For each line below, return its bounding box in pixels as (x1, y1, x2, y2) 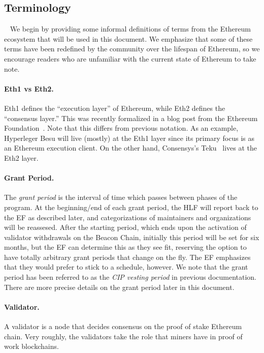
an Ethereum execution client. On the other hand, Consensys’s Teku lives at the (4, 142, 257, 153)
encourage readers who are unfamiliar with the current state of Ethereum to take (4, 53, 256, 64)
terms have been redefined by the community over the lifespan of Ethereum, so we (4, 43, 260, 54)
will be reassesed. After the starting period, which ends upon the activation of (4, 222, 247, 232)
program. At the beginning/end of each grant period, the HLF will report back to (4, 201, 258, 212)
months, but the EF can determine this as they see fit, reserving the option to (4, 242, 247, 252)
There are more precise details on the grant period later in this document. (4, 281, 235, 292)
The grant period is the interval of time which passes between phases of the (4, 192, 238, 202)
